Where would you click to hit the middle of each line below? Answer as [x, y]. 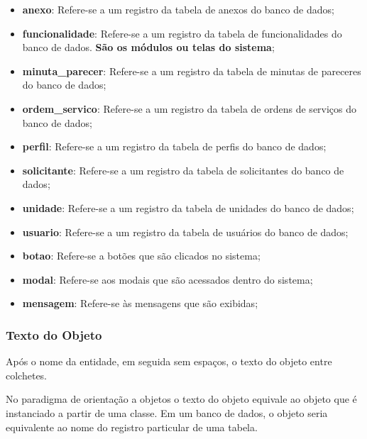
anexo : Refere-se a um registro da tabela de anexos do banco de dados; [178, 9]
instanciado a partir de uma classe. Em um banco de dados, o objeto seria [167, 412]
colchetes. [27, 375]
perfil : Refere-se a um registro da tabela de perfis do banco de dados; [174, 146]
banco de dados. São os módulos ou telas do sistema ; [148, 47]
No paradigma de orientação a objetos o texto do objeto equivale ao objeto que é [181, 399]
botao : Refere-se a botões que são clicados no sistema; [141, 256]
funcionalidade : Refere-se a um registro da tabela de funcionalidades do [182, 33]
